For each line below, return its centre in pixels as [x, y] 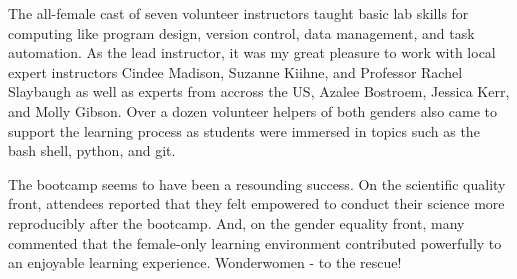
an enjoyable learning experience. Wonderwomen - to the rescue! [205, 262]
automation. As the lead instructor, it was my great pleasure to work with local [252, 52]
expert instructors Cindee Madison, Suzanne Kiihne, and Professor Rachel [235, 71]
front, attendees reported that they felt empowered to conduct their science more [256, 203]
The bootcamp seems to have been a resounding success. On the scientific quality [257, 183]
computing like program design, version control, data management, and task [241, 32]
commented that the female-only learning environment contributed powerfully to [255, 242]
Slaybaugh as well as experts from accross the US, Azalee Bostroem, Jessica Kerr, [259, 91]
